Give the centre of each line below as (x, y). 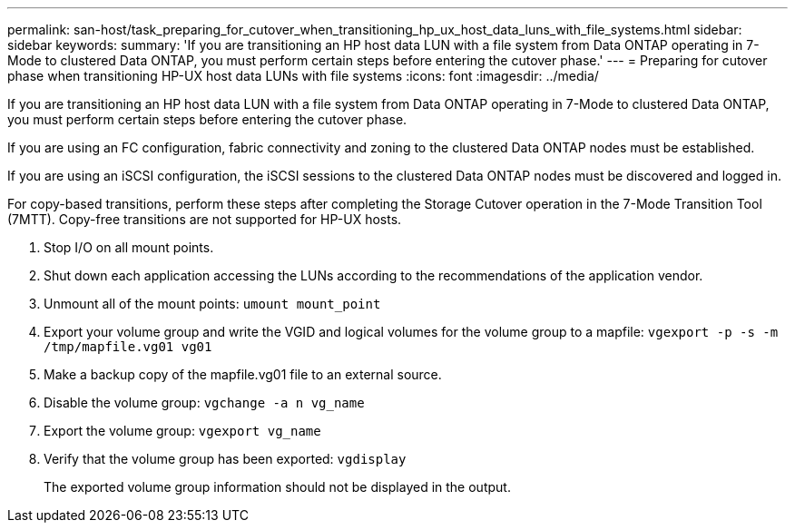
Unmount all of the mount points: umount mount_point (212, 304)
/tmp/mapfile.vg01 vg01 (128, 347)
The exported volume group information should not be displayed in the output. (277, 487)
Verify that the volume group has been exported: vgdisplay (225, 459)
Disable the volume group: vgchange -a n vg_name (204, 402)
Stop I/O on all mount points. (129, 247)
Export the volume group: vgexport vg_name (182, 431)
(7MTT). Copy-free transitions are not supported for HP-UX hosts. (205, 219)
